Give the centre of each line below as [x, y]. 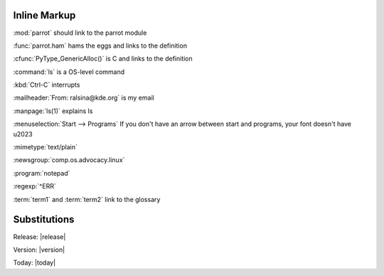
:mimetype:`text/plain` [45, 147]
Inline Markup [44, 15]
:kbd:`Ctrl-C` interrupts [47, 85]
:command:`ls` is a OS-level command [69, 72]
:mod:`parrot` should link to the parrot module [80, 33]
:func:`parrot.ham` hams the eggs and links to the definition [100, 46]
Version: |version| [39, 250]
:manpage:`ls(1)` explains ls [53, 111]
